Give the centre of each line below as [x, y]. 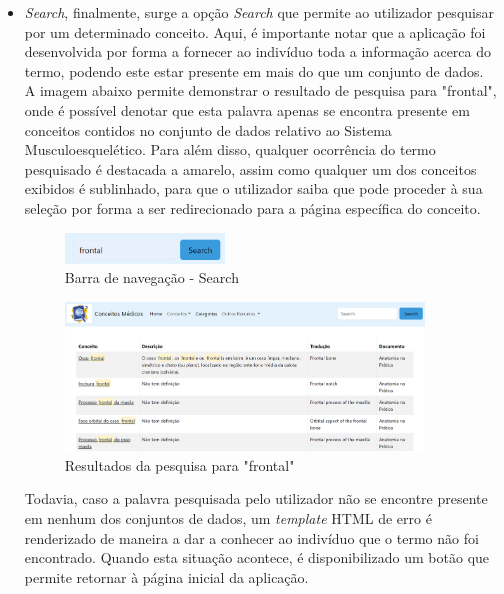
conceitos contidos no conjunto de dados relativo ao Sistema [208, 129]
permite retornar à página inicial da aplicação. [166, 576]
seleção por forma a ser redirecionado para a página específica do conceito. [252, 207]
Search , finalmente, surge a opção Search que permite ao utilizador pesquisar [259, 12]
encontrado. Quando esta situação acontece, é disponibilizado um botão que [257, 557]
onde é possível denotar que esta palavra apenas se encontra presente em [247, 109]
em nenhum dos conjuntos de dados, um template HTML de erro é [228, 518]
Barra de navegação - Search [151, 277]
